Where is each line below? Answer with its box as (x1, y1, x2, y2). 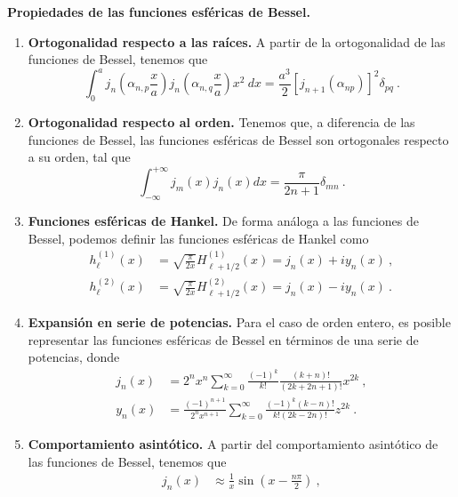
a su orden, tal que (28, 148, 131, 166)
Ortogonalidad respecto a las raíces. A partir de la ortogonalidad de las (28, 32, 446, 51)
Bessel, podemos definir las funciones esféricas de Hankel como (28, 228, 369, 247)
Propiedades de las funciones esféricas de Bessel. (7, 3, 310, 20)
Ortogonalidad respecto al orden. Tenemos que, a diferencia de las (28, 113, 415, 132)
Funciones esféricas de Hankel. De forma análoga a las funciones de (28, 212, 419, 230)
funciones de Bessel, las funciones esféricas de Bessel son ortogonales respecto (28, 130, 449, 148)
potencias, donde (28, 348, 120, 366)
